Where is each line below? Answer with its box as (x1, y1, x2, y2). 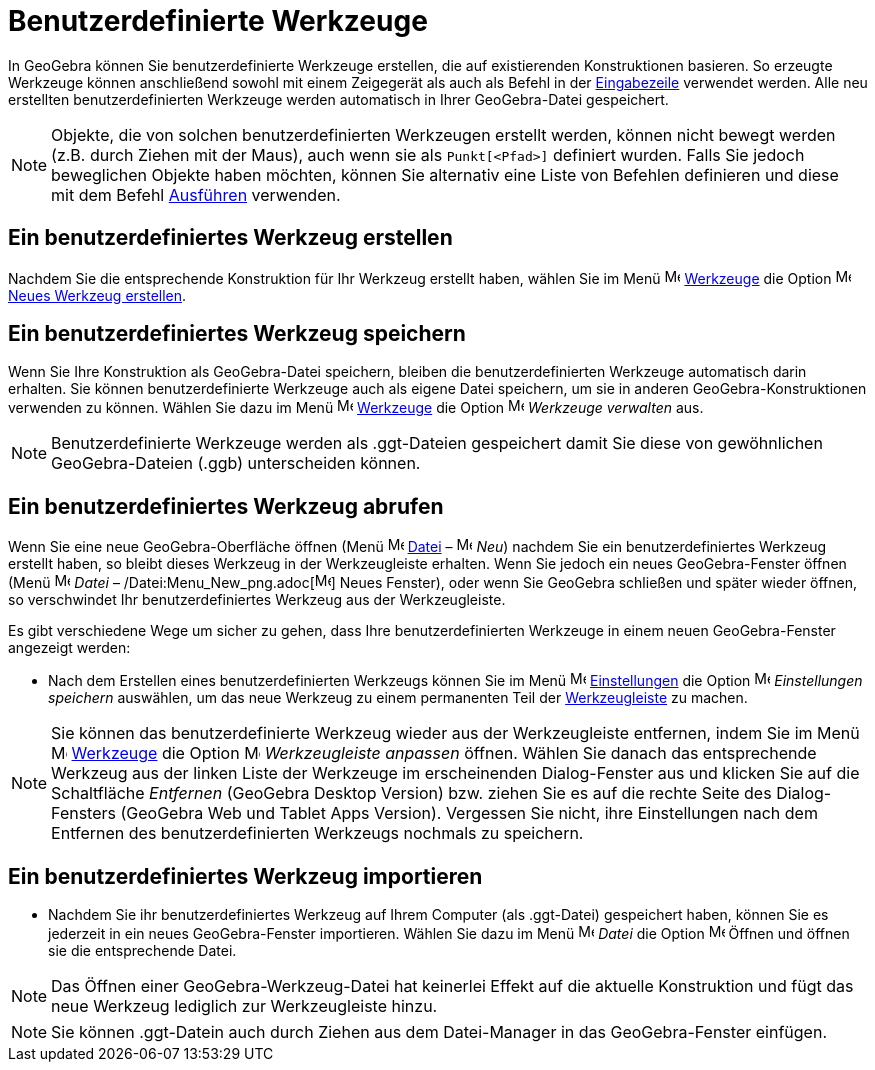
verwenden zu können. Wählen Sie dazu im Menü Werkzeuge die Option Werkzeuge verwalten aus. (8, 399, 704, 417)
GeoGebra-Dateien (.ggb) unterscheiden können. (51, 453, 421, 474)
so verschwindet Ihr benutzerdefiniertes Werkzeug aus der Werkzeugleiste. (8, 591, 506, 609)
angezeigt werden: (8, 639, 131, 657)
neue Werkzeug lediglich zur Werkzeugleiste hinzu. (51, 996, 438, 1017)
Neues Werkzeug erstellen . (8, 286, 187, 304)
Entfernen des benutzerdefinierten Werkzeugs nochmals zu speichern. (51, 823, 584, 844)
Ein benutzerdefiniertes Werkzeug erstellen (8, 225, 453, 251)
